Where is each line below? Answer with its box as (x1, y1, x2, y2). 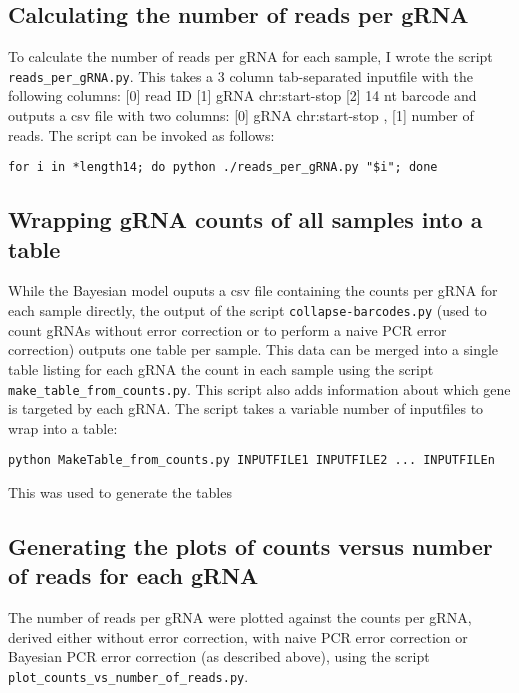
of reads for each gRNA (8, 560, 259, 591)
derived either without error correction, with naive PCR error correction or (8, 626, 468, 647)
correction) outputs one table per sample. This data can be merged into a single (8, 339, 499, 360)
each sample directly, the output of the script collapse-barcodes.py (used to (8, 300, 487, 321)
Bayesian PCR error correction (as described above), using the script (8, 646, 430, 667)
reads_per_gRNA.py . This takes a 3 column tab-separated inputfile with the (8, 65, 473, 86)
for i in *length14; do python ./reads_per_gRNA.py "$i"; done (8, 160, 438, 175)
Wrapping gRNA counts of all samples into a (8, 204, 483, 235)
